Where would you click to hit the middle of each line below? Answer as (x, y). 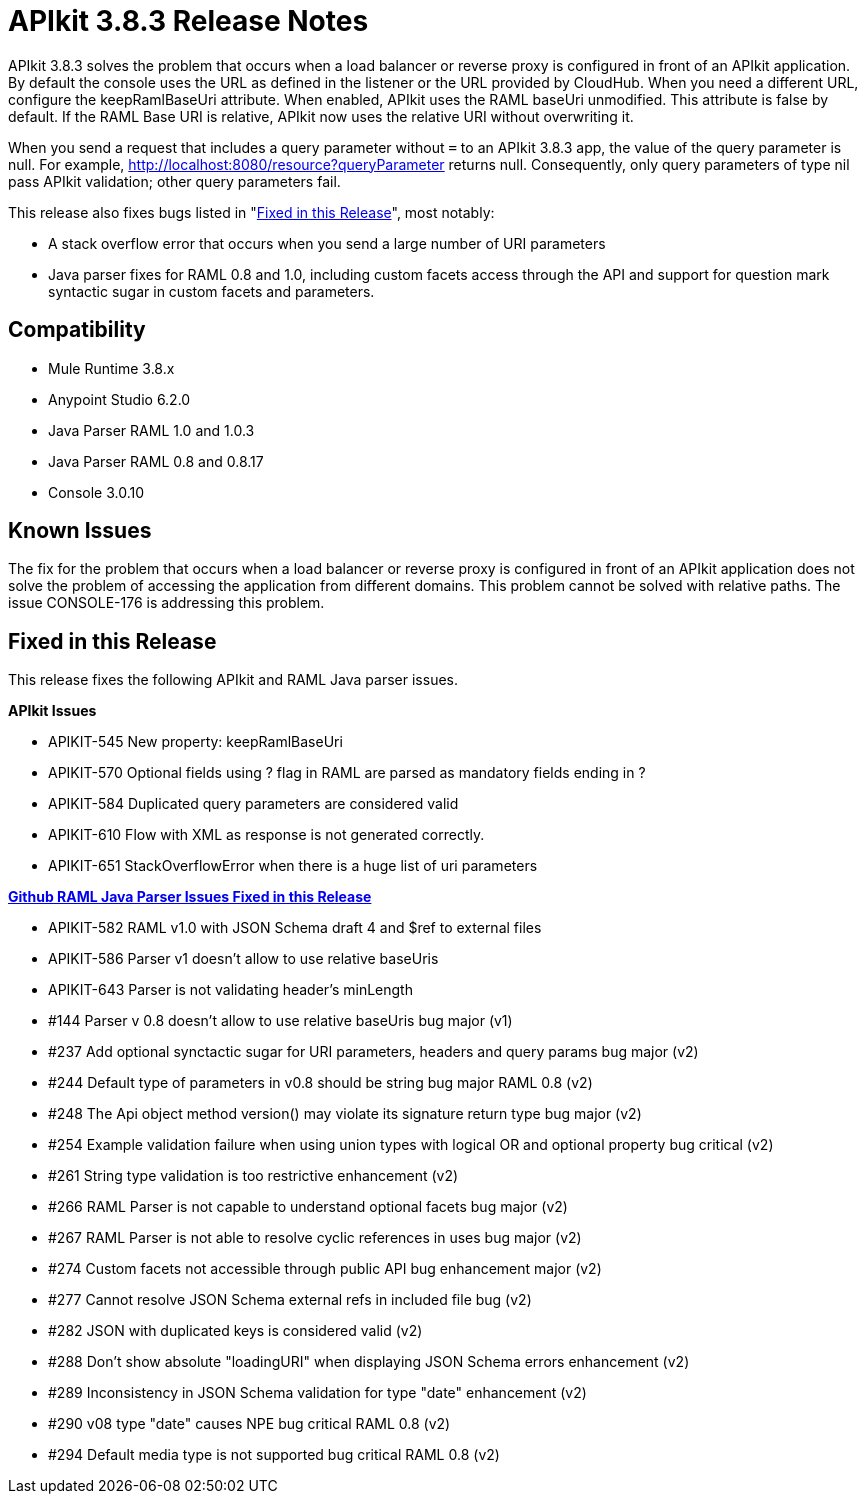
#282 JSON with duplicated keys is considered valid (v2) (235, 1331)
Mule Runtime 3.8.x (111, 368)
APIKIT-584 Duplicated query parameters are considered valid (253, 804)
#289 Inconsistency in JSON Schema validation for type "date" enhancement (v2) (317, 1393)
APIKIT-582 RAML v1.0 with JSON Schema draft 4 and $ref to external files (295, 928)
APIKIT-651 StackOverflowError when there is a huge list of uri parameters (293, 866)
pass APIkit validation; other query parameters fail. (174, 181)
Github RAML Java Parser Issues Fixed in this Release (190, 897)
